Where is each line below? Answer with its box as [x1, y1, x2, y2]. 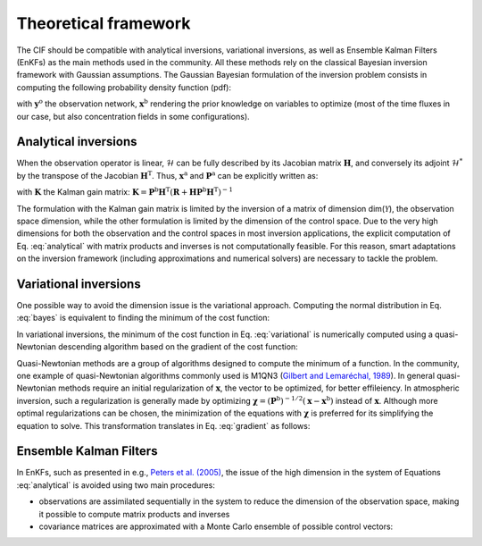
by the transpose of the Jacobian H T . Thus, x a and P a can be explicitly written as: [16, 170, 319, 181]
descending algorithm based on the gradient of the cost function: [58, 341, 298, 352]
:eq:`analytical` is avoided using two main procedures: [16, 479, 216, 491]
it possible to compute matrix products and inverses [38, 508, 230, 519]
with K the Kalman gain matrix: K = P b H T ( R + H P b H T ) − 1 [16, 186, 234, 197]
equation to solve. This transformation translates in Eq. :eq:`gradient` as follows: [16, 420, 311, 431]
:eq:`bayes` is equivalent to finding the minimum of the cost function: [16, 313, 270, 323]
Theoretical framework [16, 13, 191, 33]
